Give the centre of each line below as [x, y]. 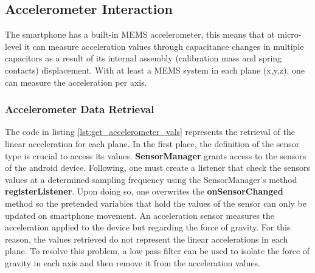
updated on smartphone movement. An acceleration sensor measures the [140, 215]
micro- [289, 34]
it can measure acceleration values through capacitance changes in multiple [164, 46]
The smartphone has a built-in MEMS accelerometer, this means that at [140, 34]
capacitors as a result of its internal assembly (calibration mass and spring [144, 58]
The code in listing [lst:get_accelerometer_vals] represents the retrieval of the [150, 132]
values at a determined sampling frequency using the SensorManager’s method [151, 179]
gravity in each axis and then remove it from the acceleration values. [133, 262]
